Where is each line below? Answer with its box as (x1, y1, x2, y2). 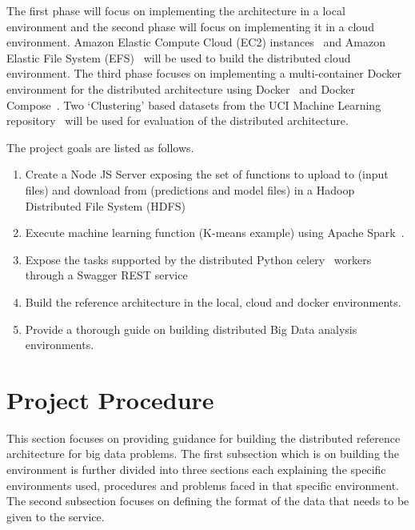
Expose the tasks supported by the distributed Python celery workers (25, 251, 372, 267)
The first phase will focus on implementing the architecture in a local (6, 2, 345, 18)
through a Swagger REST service (25, 267, 188, 283)
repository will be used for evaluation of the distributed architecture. (6, 112, 349, 129)
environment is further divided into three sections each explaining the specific (6, 461, 386, 477)
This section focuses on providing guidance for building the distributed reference (6, 429, 401, 446)
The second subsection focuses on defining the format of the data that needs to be (6, 492, 409, 509)
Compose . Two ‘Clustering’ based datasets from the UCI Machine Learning (6, 96, 381, 113)
